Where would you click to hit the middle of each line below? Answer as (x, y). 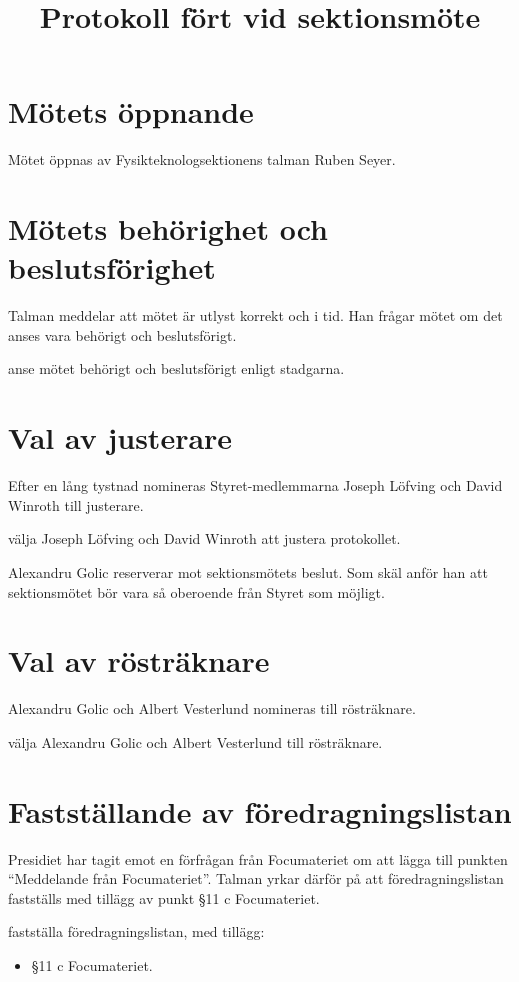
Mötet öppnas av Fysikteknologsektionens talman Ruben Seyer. (202, 159)
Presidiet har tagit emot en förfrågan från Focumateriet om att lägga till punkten (258, 858)
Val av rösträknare (139, 660)
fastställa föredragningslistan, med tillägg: (136, 931)
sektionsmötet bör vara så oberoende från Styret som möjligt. (196, 591)
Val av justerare (120, 437)
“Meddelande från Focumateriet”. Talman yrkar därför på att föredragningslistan (256, 878)
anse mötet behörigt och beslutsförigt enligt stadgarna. (176, 368)
